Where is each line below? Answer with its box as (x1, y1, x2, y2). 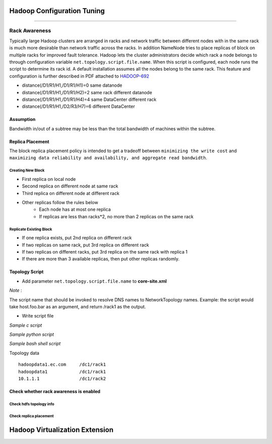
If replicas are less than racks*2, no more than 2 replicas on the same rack (39, 213, 194, 219)
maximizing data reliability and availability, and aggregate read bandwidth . (9, 155, 208, 161)
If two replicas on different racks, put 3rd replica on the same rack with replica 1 (22, 248, 188, 255)
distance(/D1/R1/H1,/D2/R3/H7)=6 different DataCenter (22, 103, 135, 109)
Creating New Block (9, 168, 45, 173)
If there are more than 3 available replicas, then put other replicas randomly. (22, 256, 180, 262)
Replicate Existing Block (9, 227, 52, 232)
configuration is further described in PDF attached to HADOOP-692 (9, 73, 150, 79)
